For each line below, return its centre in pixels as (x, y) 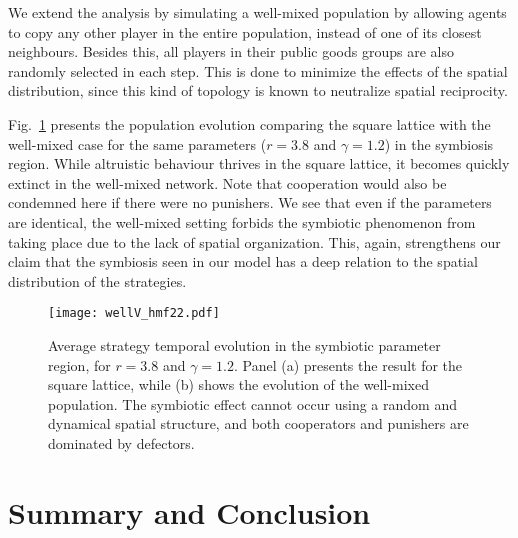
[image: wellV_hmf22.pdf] (134, 313)
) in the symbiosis (439, 143)
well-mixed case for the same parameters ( (137, 143)
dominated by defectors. (121, 442)
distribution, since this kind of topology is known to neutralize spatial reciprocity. (258, 90)
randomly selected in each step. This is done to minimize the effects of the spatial (258, 70)
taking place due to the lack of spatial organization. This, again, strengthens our (254, 241)
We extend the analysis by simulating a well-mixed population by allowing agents (257, 12)
